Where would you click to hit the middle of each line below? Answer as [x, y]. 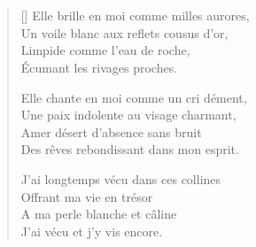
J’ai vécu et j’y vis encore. [92, 231]
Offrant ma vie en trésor [87, 196]
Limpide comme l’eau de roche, [105, 50]
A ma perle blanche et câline [99, 214]
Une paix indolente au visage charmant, [128, 115]
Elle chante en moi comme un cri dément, [134, 97]
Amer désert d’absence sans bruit [111, 131]
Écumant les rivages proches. [99, 67]
